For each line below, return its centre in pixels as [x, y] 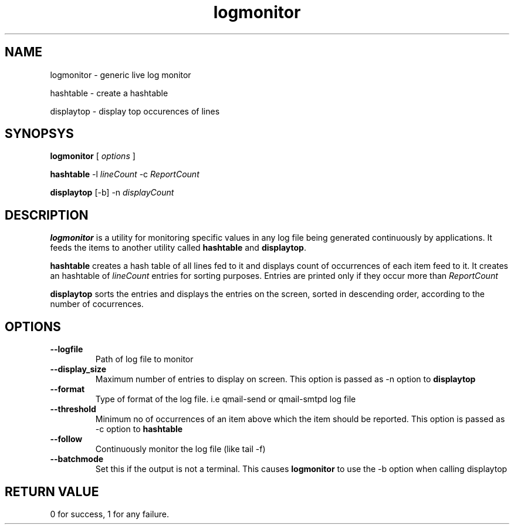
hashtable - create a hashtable [109, 93]
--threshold [73, 409]
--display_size [78, 369]
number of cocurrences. [97, 304]
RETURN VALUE [52, 491]
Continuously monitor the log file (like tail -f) [180, 449]
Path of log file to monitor [144, 359]
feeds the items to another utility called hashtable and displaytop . [178, 248]
